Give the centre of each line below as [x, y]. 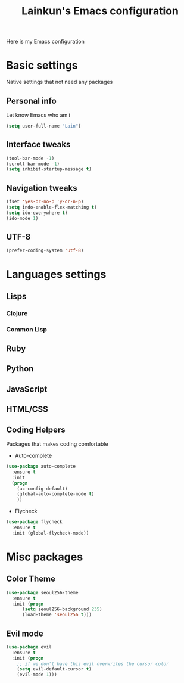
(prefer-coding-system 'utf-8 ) [45, 251]
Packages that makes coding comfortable [57, 444]
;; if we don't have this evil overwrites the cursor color [93, 664]
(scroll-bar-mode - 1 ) [33, 164]
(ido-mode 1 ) [22, 218]
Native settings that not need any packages [60, 82]
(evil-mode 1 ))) [37, 675]
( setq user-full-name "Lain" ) [44, 126]
